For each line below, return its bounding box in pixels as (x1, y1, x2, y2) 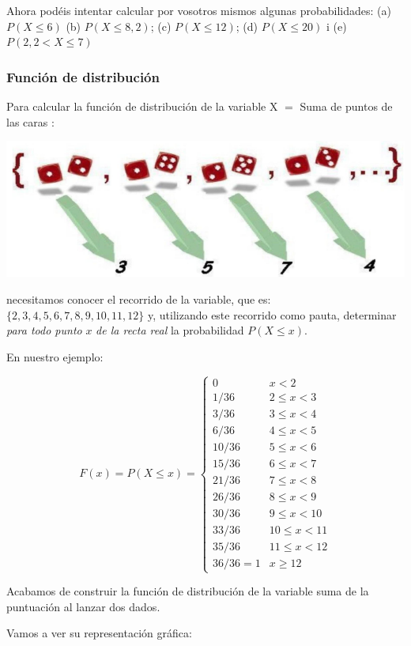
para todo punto (6, 322, 82, 338)
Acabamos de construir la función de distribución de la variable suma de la (6, 583, 369, 599)
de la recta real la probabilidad (96, 322, 244, 338)
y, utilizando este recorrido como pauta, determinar (148, 306, 397, 323)
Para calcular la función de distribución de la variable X (6, 98, 278, 114)
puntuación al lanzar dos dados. (6, 598, 160, 614)
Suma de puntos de (300, 98, 393, 114)
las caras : (6, 113, 55, 130)
